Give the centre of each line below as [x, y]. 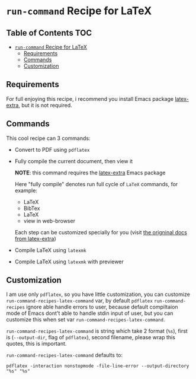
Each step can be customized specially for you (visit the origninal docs [101, 232]
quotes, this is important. [36, 344]
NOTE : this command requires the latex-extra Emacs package [90, 173]
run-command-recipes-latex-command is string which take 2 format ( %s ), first [97, 331]
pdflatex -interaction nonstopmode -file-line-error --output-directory [98, 366]
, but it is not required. [45, 105]
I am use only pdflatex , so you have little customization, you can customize [98, 294]
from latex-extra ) [35, 238]
